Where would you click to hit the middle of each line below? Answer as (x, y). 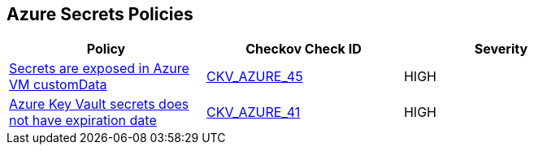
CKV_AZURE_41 (253, 112)
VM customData (58, 85)
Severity (501, 49)
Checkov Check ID (304, 49)
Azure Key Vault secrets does (99, 104)
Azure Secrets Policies (100, 14)
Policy (106, 49)
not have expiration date (83, 121)
